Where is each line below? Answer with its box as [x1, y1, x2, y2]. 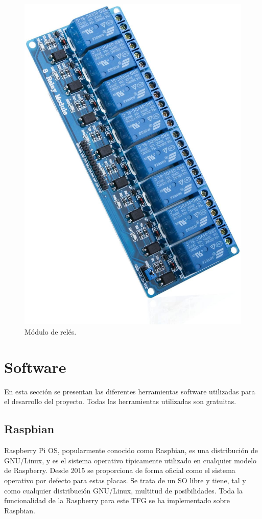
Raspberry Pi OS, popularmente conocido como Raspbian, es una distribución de [4, 445, 258, 456]
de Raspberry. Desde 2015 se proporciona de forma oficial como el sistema [4, 465, 235, 476]
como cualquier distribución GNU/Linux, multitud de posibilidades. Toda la [4, 485, 243, 496]
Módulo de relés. [25, 326, 77, 337]
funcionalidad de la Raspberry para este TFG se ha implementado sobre [4, 495, 230, 506]
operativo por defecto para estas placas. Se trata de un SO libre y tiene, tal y [4, 475, 246, 485]
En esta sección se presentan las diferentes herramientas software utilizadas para [4, 386, 255, 396]
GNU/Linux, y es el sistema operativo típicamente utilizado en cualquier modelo [4, 455, 257, 465]
